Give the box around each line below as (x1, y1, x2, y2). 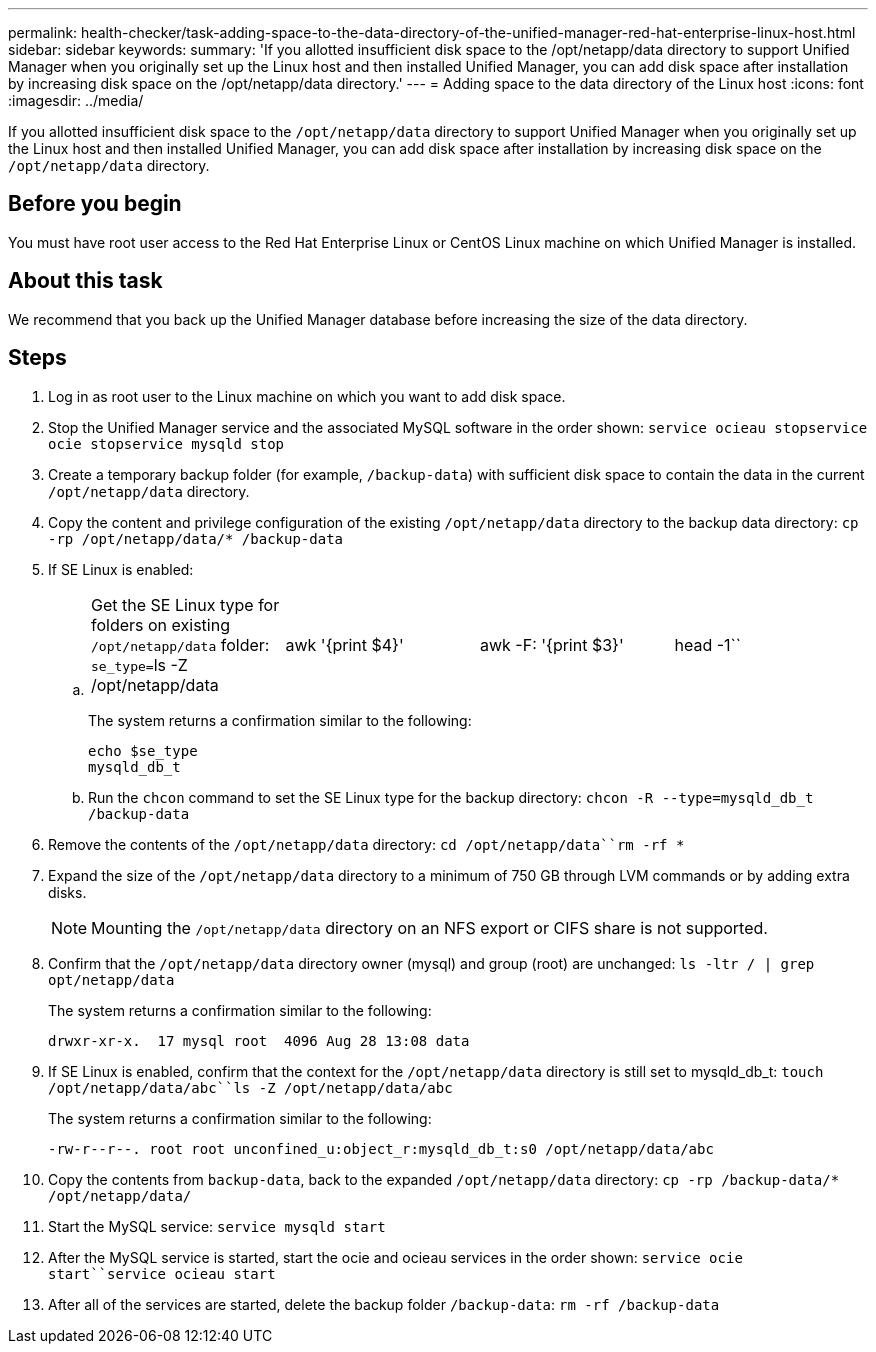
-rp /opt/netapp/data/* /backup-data (48, 530, 344, 547)
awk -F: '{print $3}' (480, 634, 624, 655)
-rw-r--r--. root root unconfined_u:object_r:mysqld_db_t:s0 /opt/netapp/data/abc (48, 1140, 714, 1157)
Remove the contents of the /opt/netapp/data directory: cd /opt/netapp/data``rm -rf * (48, 835, 685, 853)
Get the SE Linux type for (91, 594, 280, 615)
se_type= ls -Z (91, 654, 188, 675)
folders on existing (91, 614, 230, 635)
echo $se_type (88, 742, 198, 759)
